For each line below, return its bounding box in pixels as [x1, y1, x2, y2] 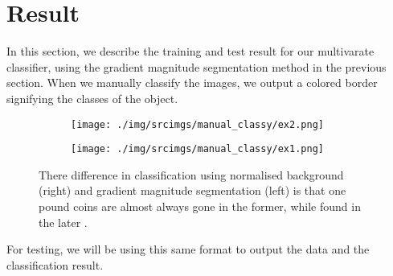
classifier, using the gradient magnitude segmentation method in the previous [6, 58, 387, 75]
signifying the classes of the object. [6, 89, 178, 106]
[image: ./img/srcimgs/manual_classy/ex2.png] [71, 118, 324, 130]
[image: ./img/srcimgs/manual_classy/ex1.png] [71, 143, 324, 155]
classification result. [6, 256, 104, 273]
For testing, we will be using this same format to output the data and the [6, 241, 370, 257]
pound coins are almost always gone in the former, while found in [39, 198, 361, 214]
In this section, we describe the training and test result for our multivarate [6, 43, 375, 60]
